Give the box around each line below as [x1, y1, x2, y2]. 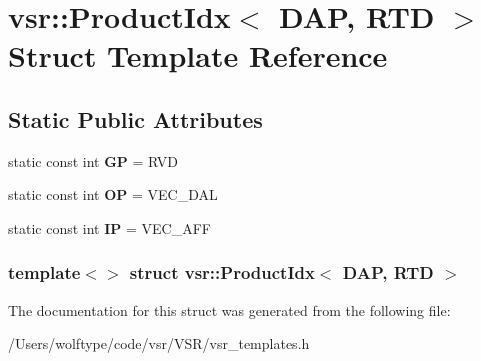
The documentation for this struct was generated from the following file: [8, 299, 451, 320]
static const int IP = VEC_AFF [8, 217, 211, 238]
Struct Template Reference [8, 35, 388, 76]
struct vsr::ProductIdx [129, 260, 315, 285]
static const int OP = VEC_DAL [8, 184, 218, 205]
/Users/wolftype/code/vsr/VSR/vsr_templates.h [8, 333, 310, 354]
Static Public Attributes [8, 103, 263, 134]
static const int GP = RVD [8, 150, 179, 171]
